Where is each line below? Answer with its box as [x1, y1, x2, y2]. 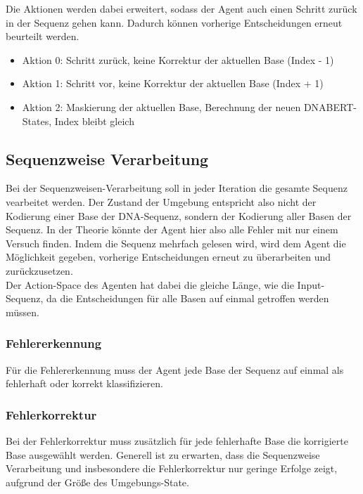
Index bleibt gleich [54, 113, 134, 128]
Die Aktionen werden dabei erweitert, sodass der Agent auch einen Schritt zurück [6, 1, 357, 15]
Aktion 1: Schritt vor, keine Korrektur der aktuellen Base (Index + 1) [22, 76, 324, 91]
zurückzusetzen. [6, 263, 73, 278]
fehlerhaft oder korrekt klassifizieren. [6, 376, 163, 391]
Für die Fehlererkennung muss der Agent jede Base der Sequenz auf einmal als [6, 362, 344, 377]
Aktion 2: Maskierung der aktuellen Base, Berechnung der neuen [22, 99, 301, 114]
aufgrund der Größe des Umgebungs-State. [6, 474, 189, 489]
